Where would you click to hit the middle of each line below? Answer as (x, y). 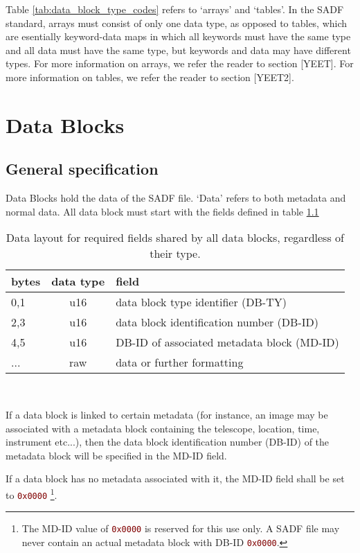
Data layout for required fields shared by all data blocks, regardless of (175, 238)
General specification (82, 169)
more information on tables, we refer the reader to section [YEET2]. (150, 77)
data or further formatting (180, 362)
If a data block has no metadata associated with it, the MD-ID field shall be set (175, 479)
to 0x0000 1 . (31, 493)
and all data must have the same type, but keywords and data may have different (178, 50)
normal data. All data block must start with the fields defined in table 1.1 (162, 211)
